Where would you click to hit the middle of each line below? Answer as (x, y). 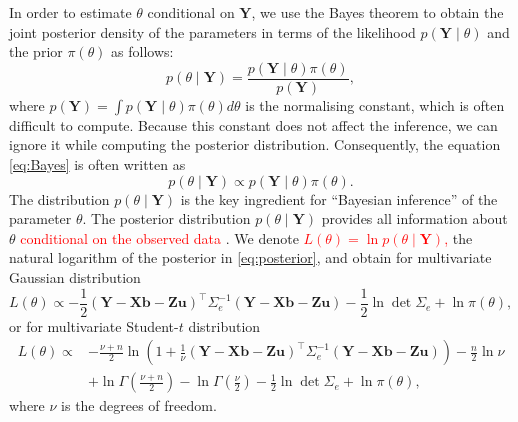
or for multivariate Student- (94, 325)
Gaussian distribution (75, 277)
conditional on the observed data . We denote (159, 237)
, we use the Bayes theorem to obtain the (377, 12)
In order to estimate (70, 12)
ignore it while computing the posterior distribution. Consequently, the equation (255, 144)
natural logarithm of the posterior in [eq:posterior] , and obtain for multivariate (250, 257)
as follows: (142, 51)
